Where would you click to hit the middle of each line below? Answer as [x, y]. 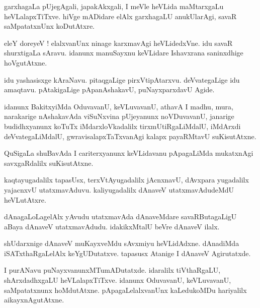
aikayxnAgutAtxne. [34, 300]
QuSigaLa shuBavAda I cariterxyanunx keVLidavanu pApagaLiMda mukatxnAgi [129, 153]
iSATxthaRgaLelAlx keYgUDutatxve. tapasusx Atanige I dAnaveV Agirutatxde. [127, 253]
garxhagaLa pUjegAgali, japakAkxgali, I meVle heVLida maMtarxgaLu [114, 6]
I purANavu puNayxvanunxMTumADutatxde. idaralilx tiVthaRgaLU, [112, 270]
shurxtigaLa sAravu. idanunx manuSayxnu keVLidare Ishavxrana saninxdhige [124, 53]
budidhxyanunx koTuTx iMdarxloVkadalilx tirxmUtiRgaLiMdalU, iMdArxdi [122, 126]
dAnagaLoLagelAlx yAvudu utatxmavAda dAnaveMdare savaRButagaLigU [120, 217]
